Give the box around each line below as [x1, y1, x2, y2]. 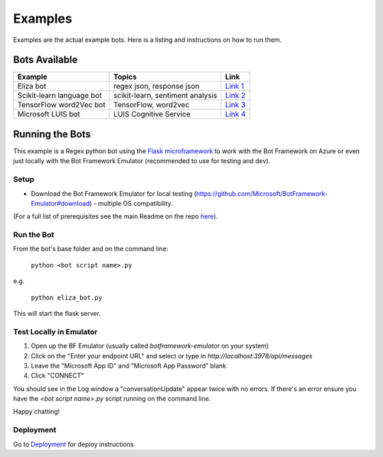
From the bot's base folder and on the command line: [13, 245, 169, 253]
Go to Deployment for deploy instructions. [13, 440, 136, 448]
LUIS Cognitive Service [113, 109, 191, 119]
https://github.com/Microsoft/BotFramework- [196, 189, 328, 198]
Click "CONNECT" [30, 371, 84, 380]
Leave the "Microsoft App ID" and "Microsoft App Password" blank [30, 361, 226, 370]
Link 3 [225, 100, 246, 110]
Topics [113, 72, 138, 82]
